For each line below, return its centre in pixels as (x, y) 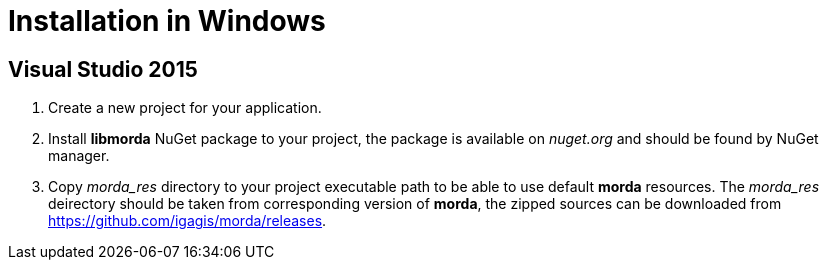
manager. (79, 156)
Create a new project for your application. (185, 108)
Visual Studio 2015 (103, 69)
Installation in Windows (167, 21)
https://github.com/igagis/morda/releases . (187, 221)
